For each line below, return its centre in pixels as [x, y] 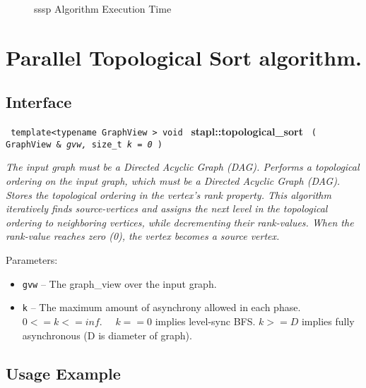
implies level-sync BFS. [205, 321]
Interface [39, 102]
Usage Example [63, 373]
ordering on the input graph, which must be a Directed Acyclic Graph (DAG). [173, 181]
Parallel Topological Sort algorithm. [184, 57]
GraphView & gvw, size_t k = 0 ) [84, 144]
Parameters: [32, 260]
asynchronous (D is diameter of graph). [107, 335]
